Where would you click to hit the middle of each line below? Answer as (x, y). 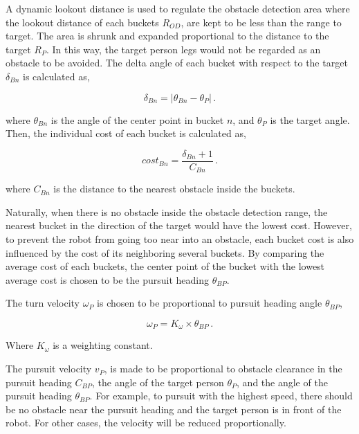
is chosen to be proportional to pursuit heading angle (210, 303)
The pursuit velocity (49, 369)
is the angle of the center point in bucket (137, 119)
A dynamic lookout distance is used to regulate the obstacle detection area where (178, 8)
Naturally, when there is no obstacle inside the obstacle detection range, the (167, 211)
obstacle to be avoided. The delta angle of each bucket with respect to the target (177, 63)
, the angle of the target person (158, 382)
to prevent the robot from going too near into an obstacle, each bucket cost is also (180, 239)
